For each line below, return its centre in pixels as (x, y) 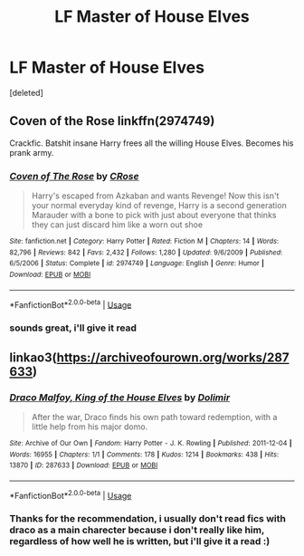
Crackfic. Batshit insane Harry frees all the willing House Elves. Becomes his (152, 143)
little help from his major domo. (90, 427)
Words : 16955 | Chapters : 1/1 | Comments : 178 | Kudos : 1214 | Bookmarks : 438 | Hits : (144, 455)
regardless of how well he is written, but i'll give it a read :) (140, 542)
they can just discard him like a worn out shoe (117, 225)
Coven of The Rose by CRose (74, 176)
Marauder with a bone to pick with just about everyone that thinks (154, 216)
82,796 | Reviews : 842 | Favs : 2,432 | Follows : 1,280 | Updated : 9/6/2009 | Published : (146, 252)
